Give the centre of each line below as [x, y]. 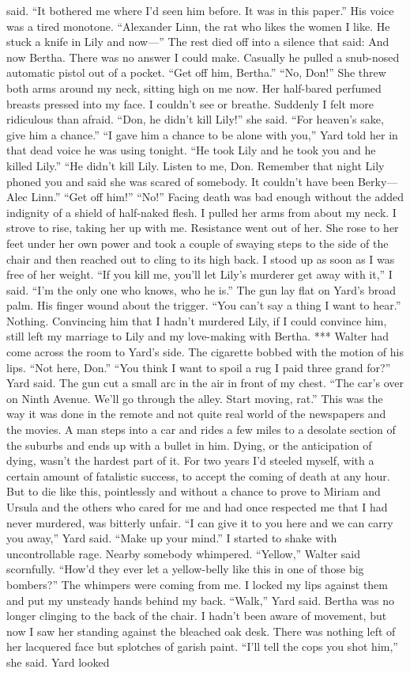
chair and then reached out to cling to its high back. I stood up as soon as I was [201, 259]
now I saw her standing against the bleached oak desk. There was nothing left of [201, 631]
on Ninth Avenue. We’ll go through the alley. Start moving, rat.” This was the [195, 398]
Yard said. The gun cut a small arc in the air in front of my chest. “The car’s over [205, 383]
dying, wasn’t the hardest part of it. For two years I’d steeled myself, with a [190, 460]
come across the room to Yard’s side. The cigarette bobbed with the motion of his [205, 352]
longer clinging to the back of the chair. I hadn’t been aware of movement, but [197, 616]
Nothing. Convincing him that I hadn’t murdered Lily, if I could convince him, [197, 320]
